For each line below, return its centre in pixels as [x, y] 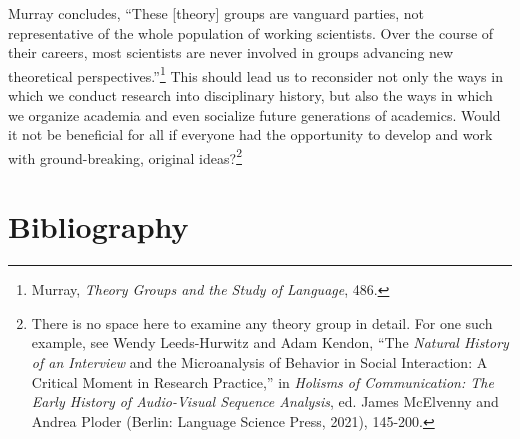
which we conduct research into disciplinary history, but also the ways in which [250, 95]
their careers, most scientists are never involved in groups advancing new [231, 52]
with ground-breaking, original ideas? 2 [125, 156]
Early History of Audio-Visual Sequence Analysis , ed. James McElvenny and [265, 401]
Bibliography [98, 226]
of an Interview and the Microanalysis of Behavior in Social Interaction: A [259, 361]
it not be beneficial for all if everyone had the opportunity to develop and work [250, 134]
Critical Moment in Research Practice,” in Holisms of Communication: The [262, 381]
